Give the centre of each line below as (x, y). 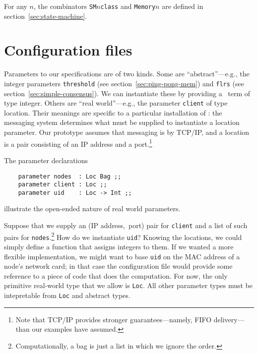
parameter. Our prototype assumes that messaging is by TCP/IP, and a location (127, 132)
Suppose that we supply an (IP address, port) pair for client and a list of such (126, 225)
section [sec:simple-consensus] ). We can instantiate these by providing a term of (127, 93)
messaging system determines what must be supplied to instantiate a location (122, 122)
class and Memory (128, 6)
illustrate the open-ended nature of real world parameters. (92, 208)
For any (16, 6)
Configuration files (68, 50)
